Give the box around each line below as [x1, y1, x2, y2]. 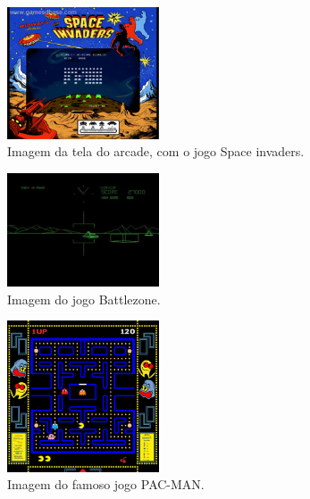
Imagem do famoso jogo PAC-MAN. [7, 475, 205, 494]
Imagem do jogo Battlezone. [7, 289, 161, 308]
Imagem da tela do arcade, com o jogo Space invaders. [7, 142, 305, 161]
